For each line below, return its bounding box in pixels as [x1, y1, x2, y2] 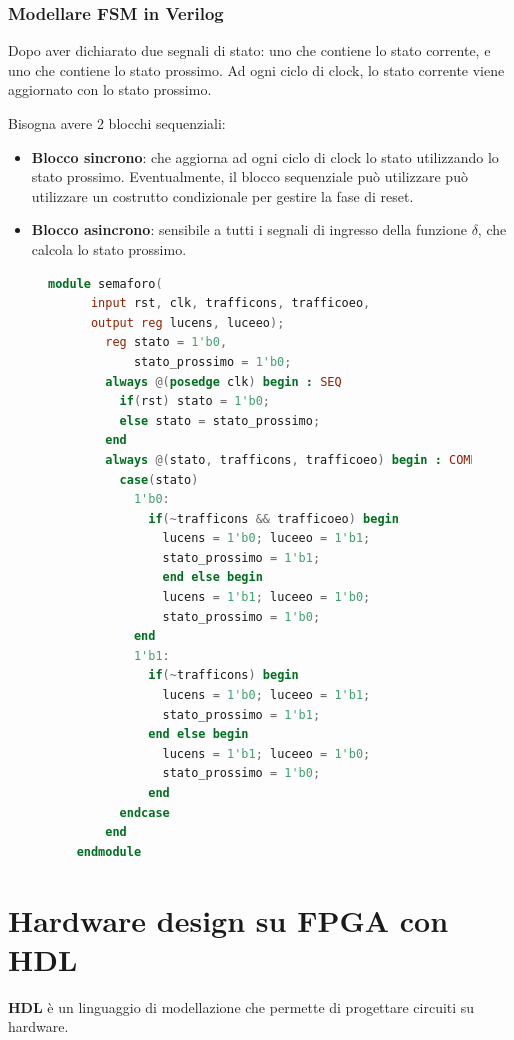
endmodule [76, 844, 142, 859]
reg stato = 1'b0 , [105, 335, 228, 350]
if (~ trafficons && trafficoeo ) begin [148, 511, 399, 526]
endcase [119, 805, 170, 820]
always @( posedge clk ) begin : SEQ [105, 374, 342, 389]
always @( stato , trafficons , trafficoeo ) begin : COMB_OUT [105, 452, 507, 467]
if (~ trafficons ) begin [148, 668, 299, 683]
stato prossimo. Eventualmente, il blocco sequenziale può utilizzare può [31, 166, 468, 187]
